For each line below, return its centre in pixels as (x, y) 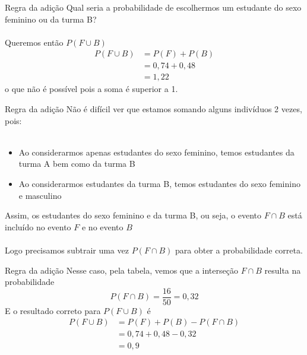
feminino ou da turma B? (51, 19)
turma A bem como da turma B (77, 164)
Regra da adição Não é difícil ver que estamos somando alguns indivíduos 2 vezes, (153, 109)
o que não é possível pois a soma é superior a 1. (91, 89)
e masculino (40, 195)
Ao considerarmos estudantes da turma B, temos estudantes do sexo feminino (159, 184)
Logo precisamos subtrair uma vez (67, 250)
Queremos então (34, 42)
